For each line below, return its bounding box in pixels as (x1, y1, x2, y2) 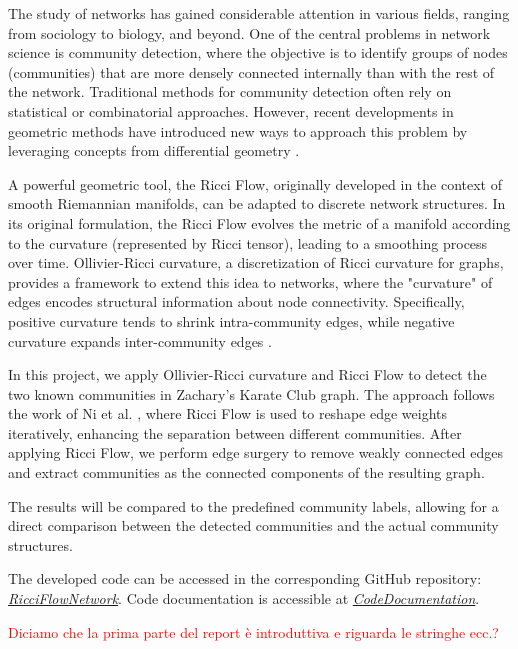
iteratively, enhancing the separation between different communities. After (8, 422, 462, 443)
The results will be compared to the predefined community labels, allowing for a (8, 495, 499, 516)
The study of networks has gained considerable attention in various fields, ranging (8, 3, 510, 23)
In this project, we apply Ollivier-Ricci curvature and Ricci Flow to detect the (8, 364, 487, 385)
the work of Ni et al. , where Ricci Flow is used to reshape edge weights (8, 403, 448, 424)
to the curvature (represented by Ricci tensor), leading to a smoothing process (8, 232, 488, 253)
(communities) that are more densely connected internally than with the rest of (8, 61, 495, 82)
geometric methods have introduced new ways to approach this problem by (8, 120, 468, 141)
